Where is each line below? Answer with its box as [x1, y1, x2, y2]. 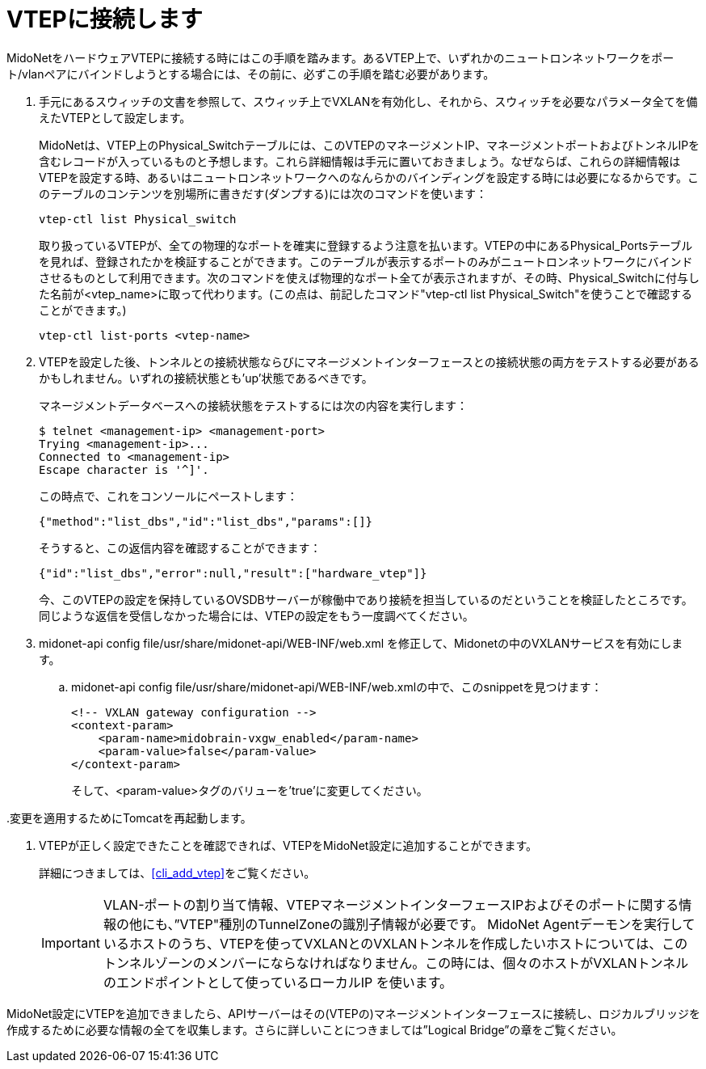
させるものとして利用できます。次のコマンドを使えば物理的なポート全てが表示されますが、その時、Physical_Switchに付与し [39, 270, 700, 285]
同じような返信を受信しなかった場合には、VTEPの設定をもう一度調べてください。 [39, 608, 474, 623]
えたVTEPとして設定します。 [39, 110, 191, 125]
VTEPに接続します [6, 6, 203, 33]
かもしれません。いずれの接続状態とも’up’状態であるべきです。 [39, 370, 373, 385]
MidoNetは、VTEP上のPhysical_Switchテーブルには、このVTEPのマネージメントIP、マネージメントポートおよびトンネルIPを [39, 137, 700, 152]
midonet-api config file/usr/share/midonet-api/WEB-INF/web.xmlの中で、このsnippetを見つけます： [71, 679, 603, 694]
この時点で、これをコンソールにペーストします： [39, 488, 298, 503]
